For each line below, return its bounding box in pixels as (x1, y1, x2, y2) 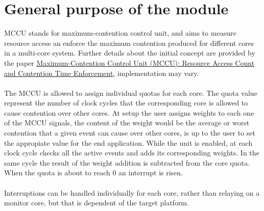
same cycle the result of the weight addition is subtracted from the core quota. (4, 157, 250, 168)
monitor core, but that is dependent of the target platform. (4, 197, 189, 208)
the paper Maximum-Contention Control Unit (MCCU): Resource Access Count (4, 57, 255, 68)
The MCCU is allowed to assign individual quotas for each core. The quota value (4, 87, 257, 98)
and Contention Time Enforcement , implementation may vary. (4, 67, 199, 78)
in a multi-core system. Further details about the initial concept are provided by (4, 47, 255, 58)
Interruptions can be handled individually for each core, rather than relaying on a (4, 187, 260, 198)
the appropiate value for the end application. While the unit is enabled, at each (4, 137, 253, 148)
